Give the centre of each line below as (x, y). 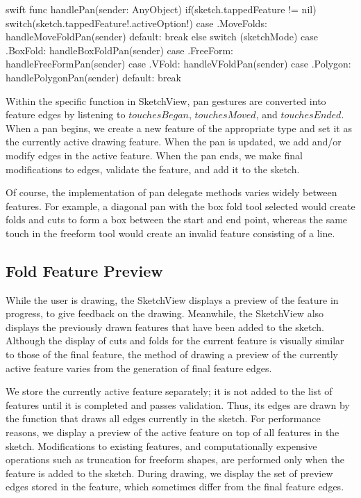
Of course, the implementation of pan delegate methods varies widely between (171, 192)
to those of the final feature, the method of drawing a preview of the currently (172, 354)
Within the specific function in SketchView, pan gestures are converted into (166, 101)
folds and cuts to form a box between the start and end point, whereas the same (177, 219)
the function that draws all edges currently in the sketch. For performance (163, 418)
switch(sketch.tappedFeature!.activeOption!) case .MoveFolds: (136, 23)
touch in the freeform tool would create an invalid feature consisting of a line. (170, 233)
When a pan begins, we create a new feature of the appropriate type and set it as (179, 128)
